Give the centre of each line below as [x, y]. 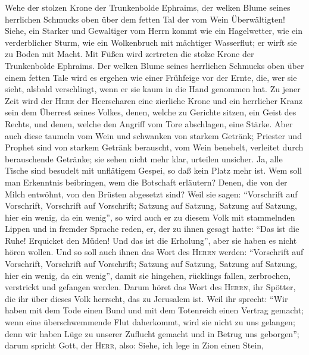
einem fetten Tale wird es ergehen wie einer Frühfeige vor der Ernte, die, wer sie [151, 77]
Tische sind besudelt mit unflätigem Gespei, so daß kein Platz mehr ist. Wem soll [153, 170]
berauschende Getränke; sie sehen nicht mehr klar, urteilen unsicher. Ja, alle [144, 158]
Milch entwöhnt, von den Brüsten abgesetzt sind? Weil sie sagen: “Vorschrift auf [151, 194]
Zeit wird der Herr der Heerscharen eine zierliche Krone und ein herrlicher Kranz [154, 100]
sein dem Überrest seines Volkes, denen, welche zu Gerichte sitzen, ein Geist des [151, 112]
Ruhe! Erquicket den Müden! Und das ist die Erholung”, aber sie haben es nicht [151, 240]
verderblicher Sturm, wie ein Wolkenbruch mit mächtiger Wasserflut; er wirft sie [151, 42]
